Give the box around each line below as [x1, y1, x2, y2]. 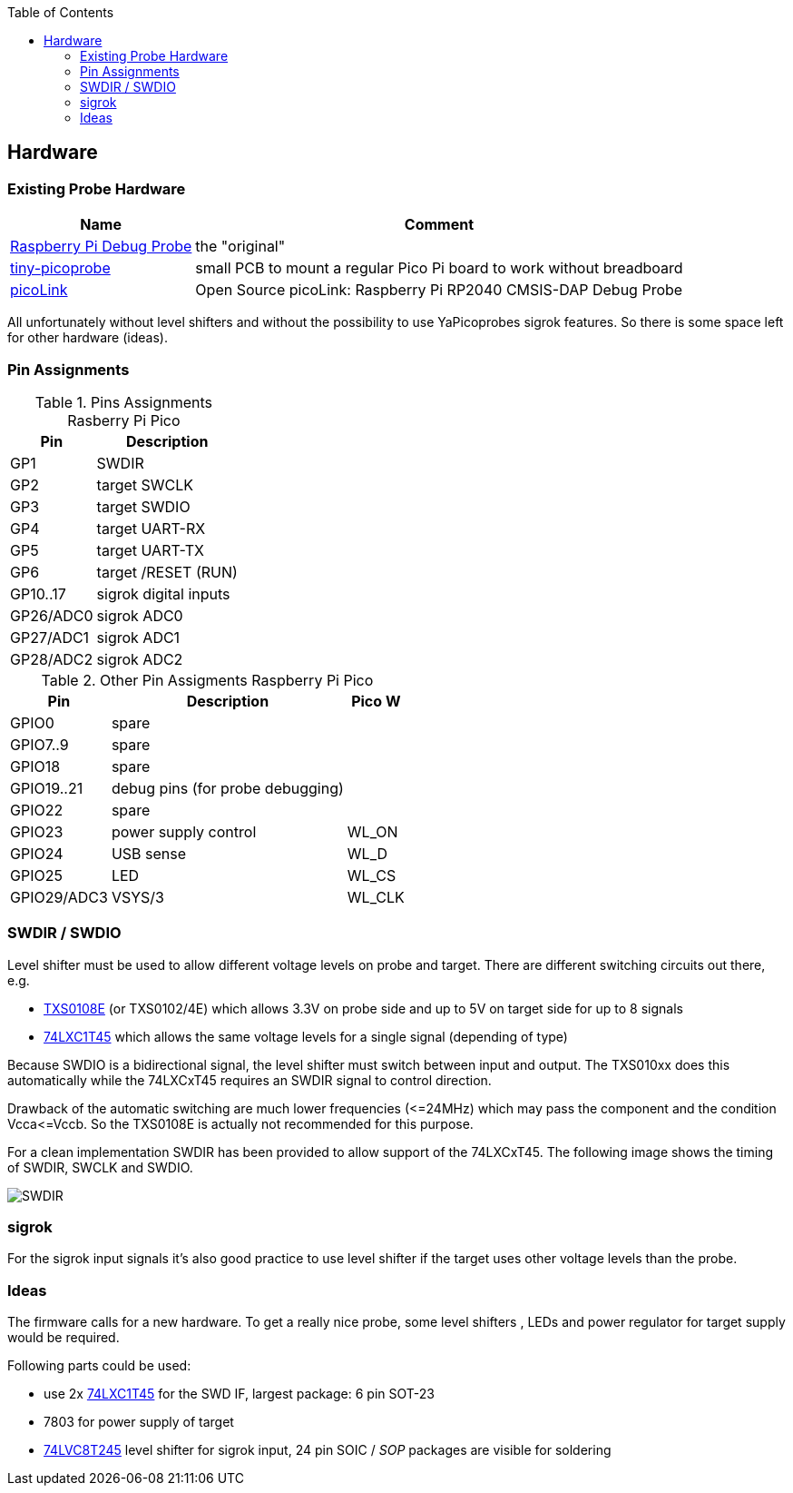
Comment [404, 215, 475, 234]
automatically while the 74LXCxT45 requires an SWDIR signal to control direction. [7, 1072, 492, 1088]
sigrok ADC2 [96, 649, 183, 668]
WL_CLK [347, 887, 405, 906]
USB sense [111, 844, 187, 863]
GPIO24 [10, 844, 64, 863]
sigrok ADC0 [96, 606, 183, 625]
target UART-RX [96, 519, 206, 538]
